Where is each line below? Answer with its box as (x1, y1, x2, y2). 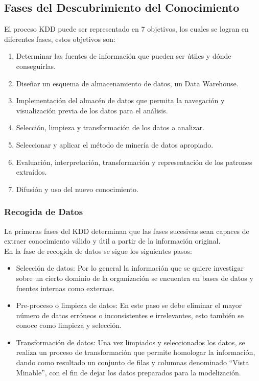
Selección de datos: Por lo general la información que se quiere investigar (16, 263, 244, 273)
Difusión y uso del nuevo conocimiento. (16, 183, 138, 194)
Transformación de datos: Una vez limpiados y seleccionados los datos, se (16, 337, 245, 347)
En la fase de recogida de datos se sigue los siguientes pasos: (4, 245, 192, 256)
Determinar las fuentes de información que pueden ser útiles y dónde (16, 51, 231, 61)
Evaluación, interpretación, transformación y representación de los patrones (16, 156, 252, 167)
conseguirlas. (16, 60, 56, 71)
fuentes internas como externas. (16, 282, 115, 293)
